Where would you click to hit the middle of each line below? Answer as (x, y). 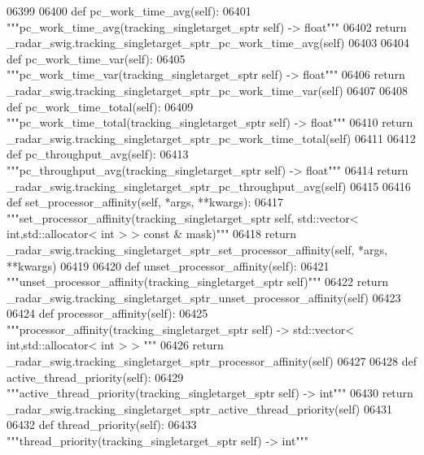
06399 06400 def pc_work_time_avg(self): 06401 (129, 11)
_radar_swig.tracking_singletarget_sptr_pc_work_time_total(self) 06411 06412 (211, 138)
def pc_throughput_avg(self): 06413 (98, 154)
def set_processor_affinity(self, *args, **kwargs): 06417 (145, 202)
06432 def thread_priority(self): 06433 (102, 425)
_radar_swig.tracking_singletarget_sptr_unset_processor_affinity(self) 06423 (204, 297)
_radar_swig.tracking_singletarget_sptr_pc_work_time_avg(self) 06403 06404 (208, 43)
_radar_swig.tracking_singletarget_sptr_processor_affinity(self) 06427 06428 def (212, 361)
